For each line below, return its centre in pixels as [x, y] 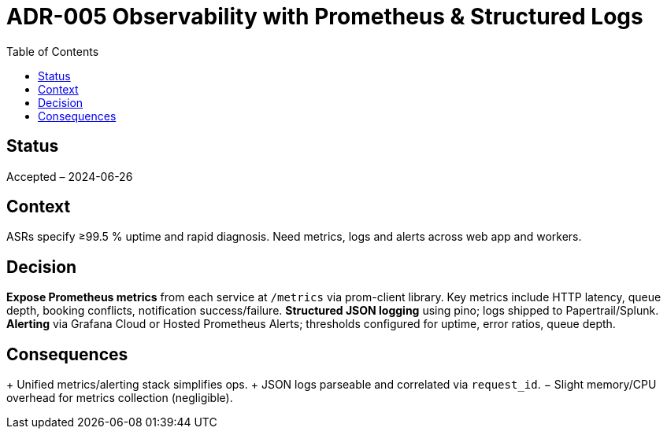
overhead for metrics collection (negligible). [120, 398]
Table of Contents [53, 51]
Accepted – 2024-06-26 [70, 176]
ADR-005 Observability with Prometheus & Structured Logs [325, 17]
